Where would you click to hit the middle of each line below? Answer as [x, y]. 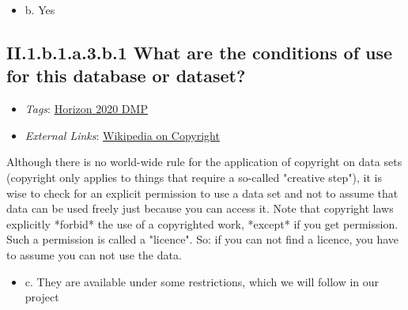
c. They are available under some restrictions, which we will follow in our [202, 281]
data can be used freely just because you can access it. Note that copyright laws [200, 208]
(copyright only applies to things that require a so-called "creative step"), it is [194, 177]
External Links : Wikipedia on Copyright [122, 135]
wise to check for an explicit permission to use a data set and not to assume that [202, 193]
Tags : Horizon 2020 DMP [86, 109]
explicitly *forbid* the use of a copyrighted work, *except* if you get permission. [202, 223]
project [42, 297]
